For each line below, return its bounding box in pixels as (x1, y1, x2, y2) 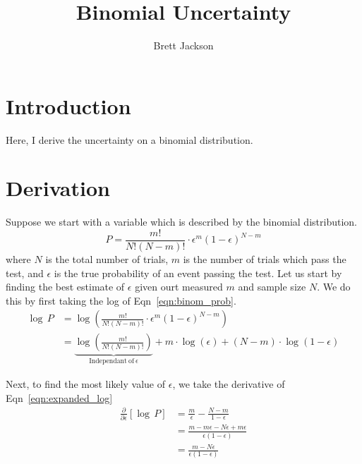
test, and (6, 265, 44, 280)
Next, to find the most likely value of (6, 376, 166, 391)
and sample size (238, 279, 306, 294)
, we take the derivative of (172, 376, 285, 391)
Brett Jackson (153, 38, 214, 53)
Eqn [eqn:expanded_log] (6, 390, 113, 405)
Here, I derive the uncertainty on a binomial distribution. (6, 132, 253, 147)
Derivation (6, 173, 110, 202)
